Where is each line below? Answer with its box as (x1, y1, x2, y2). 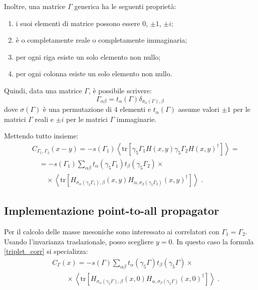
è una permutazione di (43, 104, 112, 114)
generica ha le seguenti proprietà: (74, 1, 176, 11)
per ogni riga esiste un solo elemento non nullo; (16, 51, 161, 62)
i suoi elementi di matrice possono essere (16, 18, 140, 28)
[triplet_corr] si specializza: (4, 246, 88, 256)
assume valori (178, 104, 219, 114)
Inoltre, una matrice (4, 1, 66, 11)
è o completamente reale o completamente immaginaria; (16, 35, 187, 45)
